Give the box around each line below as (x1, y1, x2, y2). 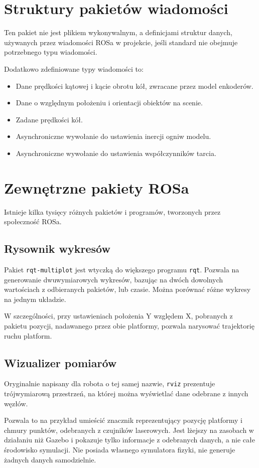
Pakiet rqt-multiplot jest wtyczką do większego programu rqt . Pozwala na (4, 264, 239, 274)
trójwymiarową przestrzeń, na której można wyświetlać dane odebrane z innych (4, 388, 248, 399)
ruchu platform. (4, 330, 52, 341)
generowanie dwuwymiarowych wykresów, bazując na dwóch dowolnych (4, 274, 223, 284)
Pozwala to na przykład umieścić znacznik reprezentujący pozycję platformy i (4, 415, 242, 425)
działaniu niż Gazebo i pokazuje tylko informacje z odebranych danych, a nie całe (4, 434, 255, 445)
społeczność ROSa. (4, 216, 62, 227)
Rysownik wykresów (4, 241, 110, 256)
